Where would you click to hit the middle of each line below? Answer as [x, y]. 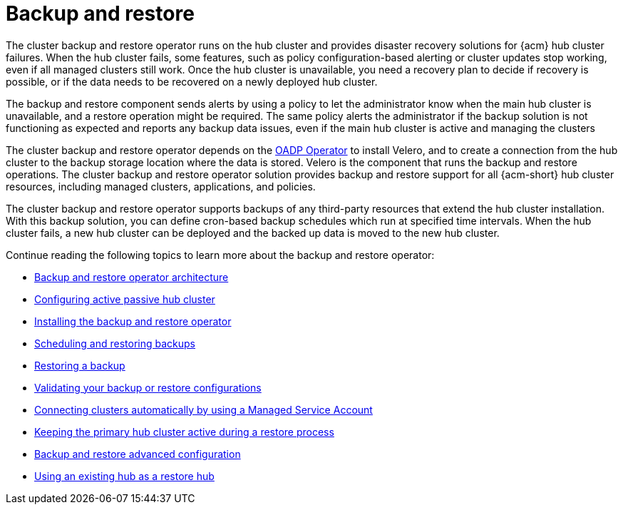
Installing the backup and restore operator [133, 321]
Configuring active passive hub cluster [125, 299]
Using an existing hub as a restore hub [124, 476]
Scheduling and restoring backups [115, 343]
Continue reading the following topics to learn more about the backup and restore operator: [220, 255]
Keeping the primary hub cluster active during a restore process [184, 432]
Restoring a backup [80, 365]
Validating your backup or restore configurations [148, 387]
